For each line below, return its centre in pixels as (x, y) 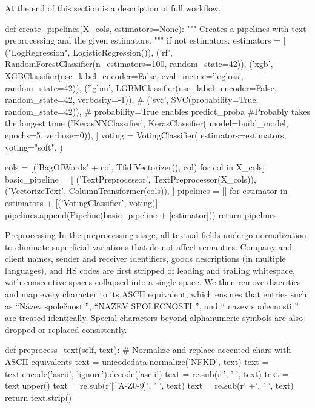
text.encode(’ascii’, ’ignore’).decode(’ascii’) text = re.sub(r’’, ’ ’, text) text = (147, 373)
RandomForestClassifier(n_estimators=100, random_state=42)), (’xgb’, (139, 64)
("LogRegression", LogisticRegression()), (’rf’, (89, 52)
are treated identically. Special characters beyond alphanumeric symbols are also (154, 318)
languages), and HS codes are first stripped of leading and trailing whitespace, (150, 270)
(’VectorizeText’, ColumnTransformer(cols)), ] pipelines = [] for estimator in (146, 191)
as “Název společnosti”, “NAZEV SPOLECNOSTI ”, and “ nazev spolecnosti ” (152, 306)
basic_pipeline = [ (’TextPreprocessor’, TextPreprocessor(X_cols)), (131, 179)
